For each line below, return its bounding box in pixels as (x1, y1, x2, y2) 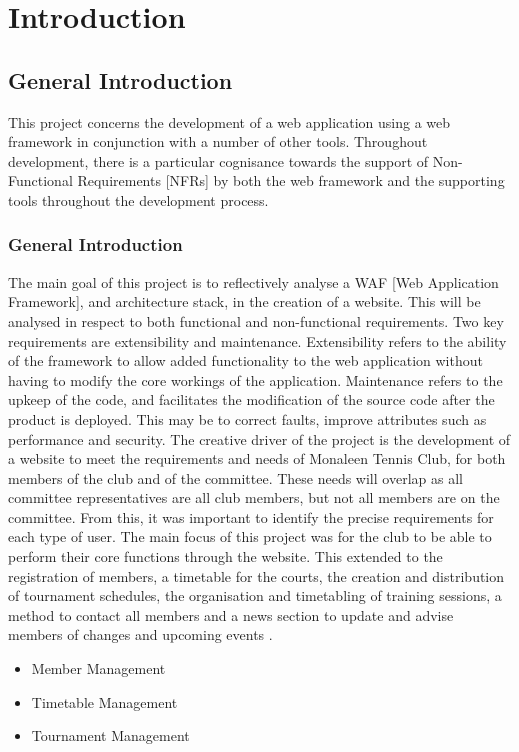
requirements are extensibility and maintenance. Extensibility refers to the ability (8, 330, 507, 351)
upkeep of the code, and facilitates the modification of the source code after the (8, 389, 495, 410)
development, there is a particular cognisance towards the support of (8, 150, 429, 171)
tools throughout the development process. (8, 189, 269, 210)
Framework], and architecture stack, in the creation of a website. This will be (8, 291, 481, 312)
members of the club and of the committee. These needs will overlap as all (8, 467, 463, 488)
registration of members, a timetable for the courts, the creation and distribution (8, 565, 505, 586)
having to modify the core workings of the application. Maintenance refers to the (8, 369, 503, 390)
